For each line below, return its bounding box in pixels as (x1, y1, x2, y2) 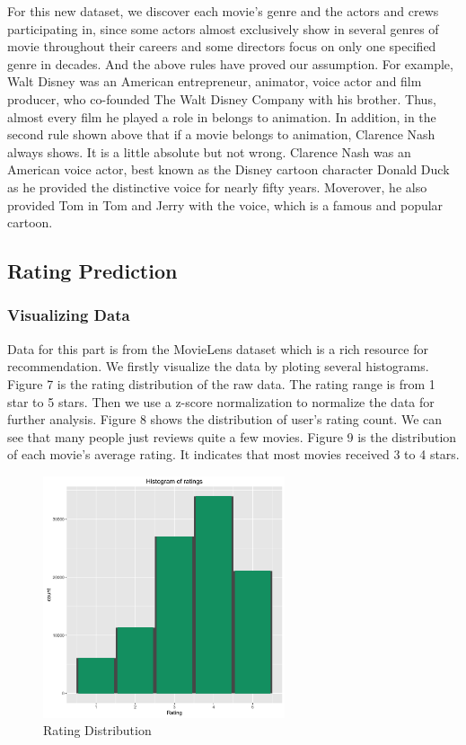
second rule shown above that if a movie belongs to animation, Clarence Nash (7, 125, 435, 144)
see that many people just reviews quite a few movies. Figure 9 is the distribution (7, 427, 457, 446)
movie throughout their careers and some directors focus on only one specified (7, 37, 436, 56)
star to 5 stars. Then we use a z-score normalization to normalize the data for (7, 392, 435, 411)
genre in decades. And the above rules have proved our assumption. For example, (7, 54, 453, 73)
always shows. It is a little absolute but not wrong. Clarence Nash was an (7, 142, 411, 161)
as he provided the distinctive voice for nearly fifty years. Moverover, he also (7, 177, 427, 196)
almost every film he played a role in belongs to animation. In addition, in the (7, 107, 436, 126)
